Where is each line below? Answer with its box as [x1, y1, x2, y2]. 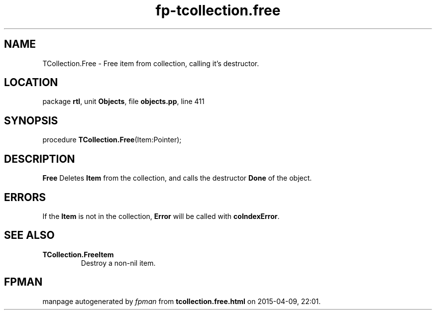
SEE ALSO [4, 229, 55, 242]
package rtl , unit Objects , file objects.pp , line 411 [42, 97, 205, 106]
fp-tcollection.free [155, 2, 281, 19]
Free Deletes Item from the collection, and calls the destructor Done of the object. [42, 174, 312, 183]
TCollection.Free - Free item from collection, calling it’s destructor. [42, 59, 259, 68]
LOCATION [4, 76, 58, 89]
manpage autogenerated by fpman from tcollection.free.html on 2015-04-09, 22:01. [42, 297, 321, 306]
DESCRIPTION [4, 152, 75, 165]
